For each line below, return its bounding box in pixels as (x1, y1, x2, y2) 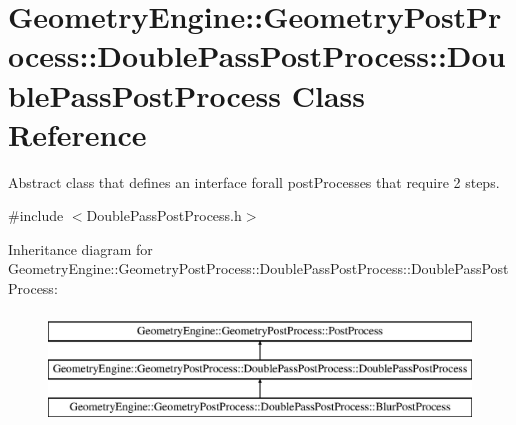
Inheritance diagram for (8, 238, 153, 259)
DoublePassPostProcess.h (86, 205, 242, 226)
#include (8, 205, 64, 226)
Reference (8, 113, 147, 154)
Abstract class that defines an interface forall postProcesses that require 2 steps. (8, 171, 500, 192)
